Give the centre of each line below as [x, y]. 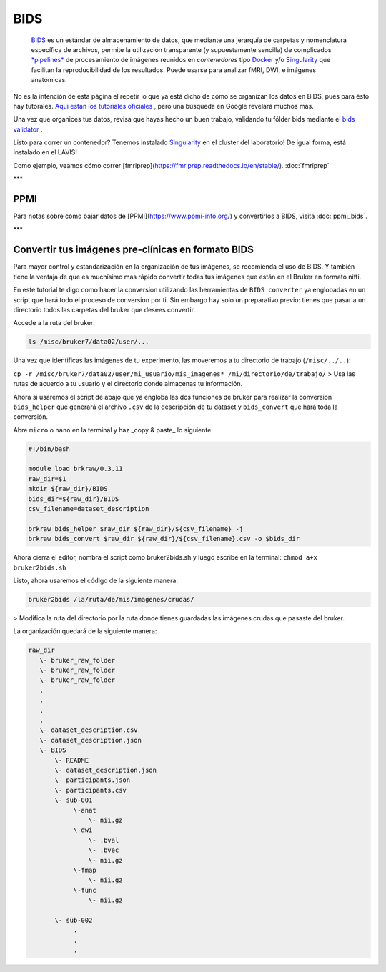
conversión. [30, 417]
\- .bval [104, 840]
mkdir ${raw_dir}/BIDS [68, 489]
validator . [28, 129]
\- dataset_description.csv [89, 730]
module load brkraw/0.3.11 [75, 469]
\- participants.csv [90, 790]
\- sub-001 [74, 800]
